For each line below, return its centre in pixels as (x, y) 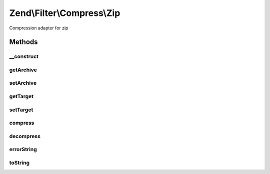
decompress (25, 136)
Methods (23, 42)
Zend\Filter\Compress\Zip (65, 13)
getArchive (23, 70)
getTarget (21, 96)
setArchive (23, 83)
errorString (23, 150)
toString (19, 163)
